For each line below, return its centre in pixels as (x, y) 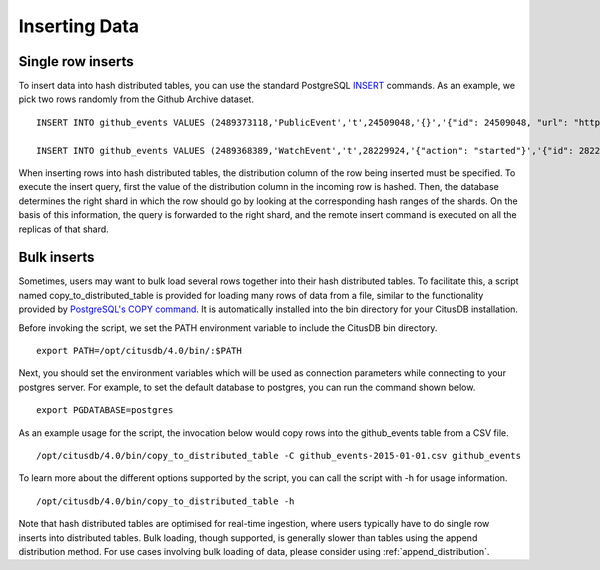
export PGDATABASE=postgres (105, 410)
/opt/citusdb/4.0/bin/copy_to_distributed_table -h (165, 501)
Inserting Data (79, 26)
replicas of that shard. (63, 229)
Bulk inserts (56, 257)
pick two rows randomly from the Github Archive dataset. (136, 99)
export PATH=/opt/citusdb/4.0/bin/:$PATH (139, 351)
